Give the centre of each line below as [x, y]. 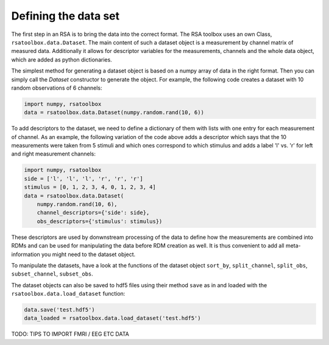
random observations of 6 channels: [57, 88]
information [26, 254]
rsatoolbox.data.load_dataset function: [68, 294]
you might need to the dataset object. [89, 254]
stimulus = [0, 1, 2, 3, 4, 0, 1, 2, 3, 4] [90, 187]
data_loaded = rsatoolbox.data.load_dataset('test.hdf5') [112, 318]
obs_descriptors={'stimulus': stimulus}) [100, 221]
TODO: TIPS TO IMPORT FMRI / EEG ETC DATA [70, 334]
